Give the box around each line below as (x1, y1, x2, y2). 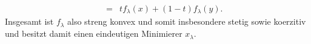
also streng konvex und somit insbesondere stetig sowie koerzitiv (67, 15, 306, 28)
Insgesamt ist (5, 15, 54, 28)
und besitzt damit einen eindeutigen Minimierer (5, 27, 182, 40)
